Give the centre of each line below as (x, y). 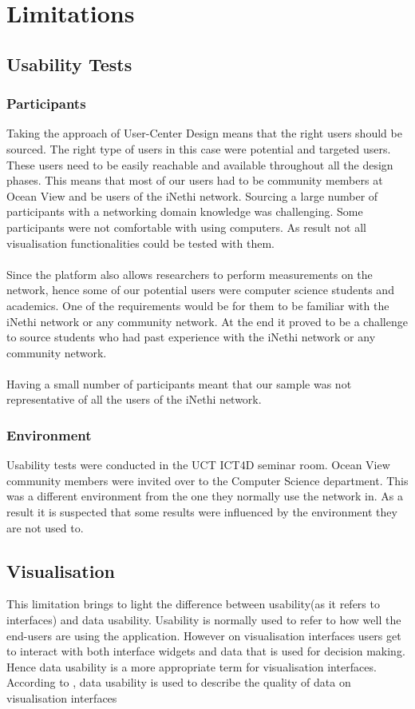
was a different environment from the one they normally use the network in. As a (205, 496)
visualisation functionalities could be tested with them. (140, 243)
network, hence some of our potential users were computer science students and (200, 290)
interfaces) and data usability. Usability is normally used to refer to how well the (204, 620)
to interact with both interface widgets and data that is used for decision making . (206, 651)
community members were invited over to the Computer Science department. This (207, 480)
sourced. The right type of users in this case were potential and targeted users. (199, 148)
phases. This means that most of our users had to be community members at (195, 180)
